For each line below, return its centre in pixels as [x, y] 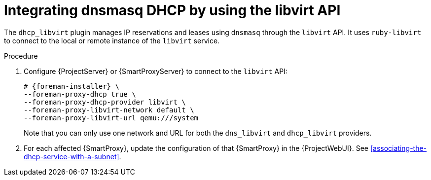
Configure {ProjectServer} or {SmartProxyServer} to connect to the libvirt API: [156, 71]
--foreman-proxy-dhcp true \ [80, 94]
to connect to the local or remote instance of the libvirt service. [112, 40]
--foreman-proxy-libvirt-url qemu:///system [111, 118]
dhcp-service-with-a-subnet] [72, 156]
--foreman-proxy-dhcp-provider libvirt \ [105, 102]
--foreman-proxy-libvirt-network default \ [109, 110]
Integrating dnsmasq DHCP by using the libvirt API [172, 10]
